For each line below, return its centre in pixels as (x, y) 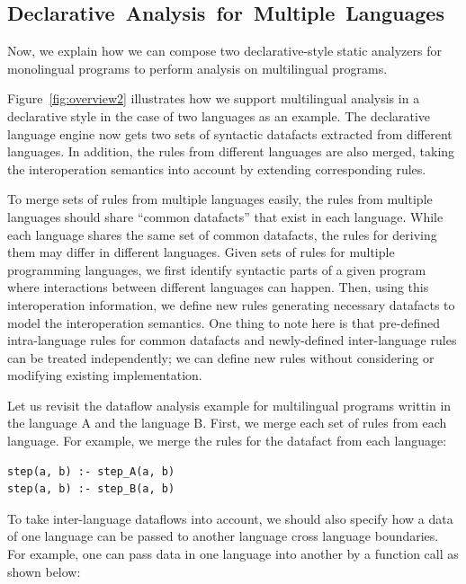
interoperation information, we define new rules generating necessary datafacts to (231, 304)
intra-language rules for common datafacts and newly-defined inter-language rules (232, 340)
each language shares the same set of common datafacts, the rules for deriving (222, 234)
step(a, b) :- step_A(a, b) (91, 471)
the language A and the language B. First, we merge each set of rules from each (227, 423)
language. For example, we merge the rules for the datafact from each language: (227, 441)
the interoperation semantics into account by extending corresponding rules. (217, 168)
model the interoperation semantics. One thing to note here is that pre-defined (224, 322)
